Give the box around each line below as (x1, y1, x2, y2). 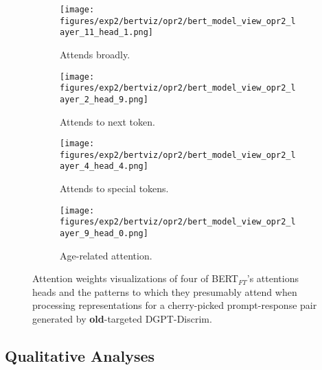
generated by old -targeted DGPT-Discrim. (32, 312, 212, 326)
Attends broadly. (60, 47, 130, 61)
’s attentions (246, 271, 299, 286)
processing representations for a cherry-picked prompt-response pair (32, 298, 317, 312)
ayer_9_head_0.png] (60, 229, 148, 238)
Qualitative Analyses (5, 345, 155, 367)
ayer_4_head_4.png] (60, 161, 148, 172)
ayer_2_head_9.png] (60, 94, 148, 104)
